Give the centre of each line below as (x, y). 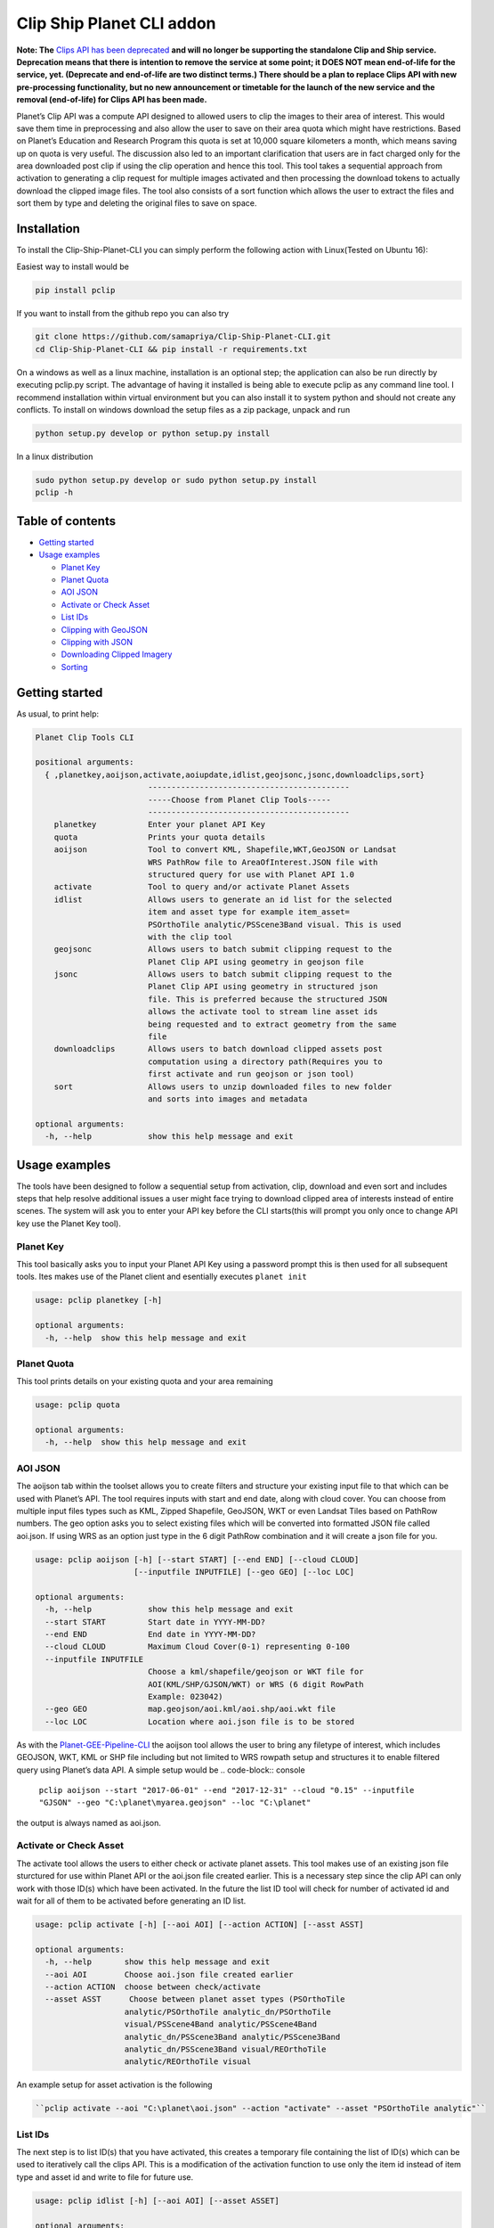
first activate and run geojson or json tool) (251, 1074)
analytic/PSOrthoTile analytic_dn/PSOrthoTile (227, 2011)
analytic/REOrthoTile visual (188, 2062)
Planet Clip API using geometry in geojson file (255, 962)
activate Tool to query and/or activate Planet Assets (202, 887)
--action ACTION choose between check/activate (153, 1986)
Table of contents (66, 521)
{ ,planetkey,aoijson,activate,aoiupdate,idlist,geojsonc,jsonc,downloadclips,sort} (235, 774)
